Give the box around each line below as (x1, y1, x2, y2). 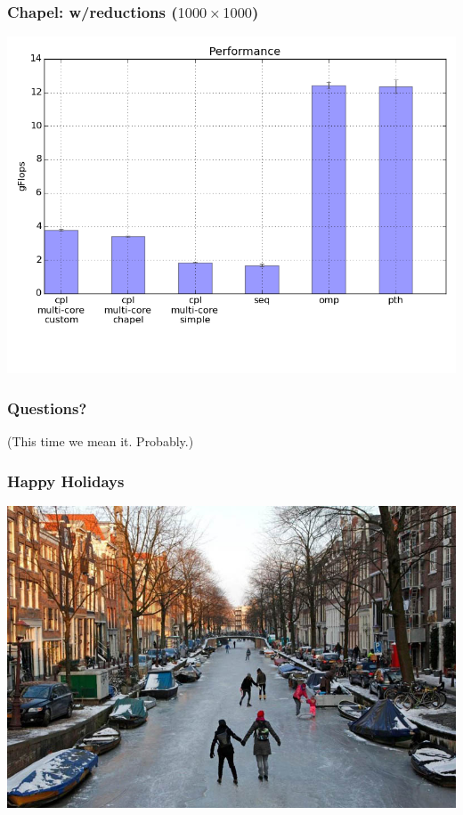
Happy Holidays (7, 469, 125, 492)
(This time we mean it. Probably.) (7, 432, 194, 451)
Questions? (7, 396, 87, 419)
